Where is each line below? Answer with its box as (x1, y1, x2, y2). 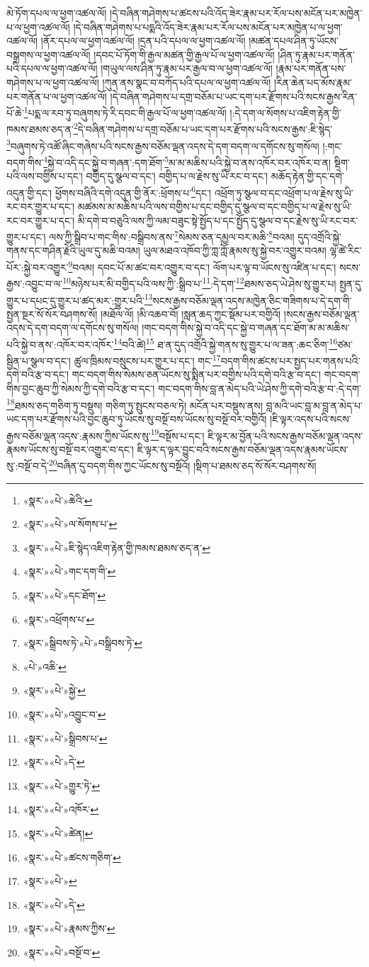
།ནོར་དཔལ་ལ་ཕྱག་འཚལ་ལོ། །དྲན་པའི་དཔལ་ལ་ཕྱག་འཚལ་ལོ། (40, 33, 246, 48)
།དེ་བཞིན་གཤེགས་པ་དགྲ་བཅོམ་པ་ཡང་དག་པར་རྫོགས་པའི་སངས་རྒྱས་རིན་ (110, 89, 358, 103)
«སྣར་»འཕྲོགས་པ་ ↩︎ (23, 611, 95, 626)
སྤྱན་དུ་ (339, 276, 363, 290)
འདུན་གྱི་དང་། (6, 185, 52, 200)
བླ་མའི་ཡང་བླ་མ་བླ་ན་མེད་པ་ (266, 397, 363, 412)
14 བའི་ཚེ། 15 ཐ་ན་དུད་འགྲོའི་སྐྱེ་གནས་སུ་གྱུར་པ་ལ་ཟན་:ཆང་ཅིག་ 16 (113, 334, 338, 351)
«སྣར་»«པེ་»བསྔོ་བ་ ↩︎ (23, 944, 101, 959)
